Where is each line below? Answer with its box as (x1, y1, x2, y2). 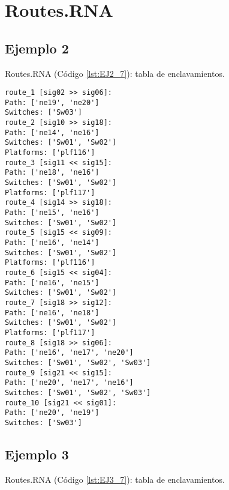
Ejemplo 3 (5, 444, 69, 463)
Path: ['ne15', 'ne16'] (5, 208, 100, 217)
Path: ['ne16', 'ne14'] (5, 238, 100, 247)
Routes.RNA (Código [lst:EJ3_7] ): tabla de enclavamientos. (5, 473, 225, 485)
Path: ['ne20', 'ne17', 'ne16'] (5, 378, 134, 387)
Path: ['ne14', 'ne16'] (5, 128, 100, 137)
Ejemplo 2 (5, 38, 69, 57)
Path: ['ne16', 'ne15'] (5, 278, 100, 287)
